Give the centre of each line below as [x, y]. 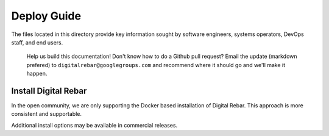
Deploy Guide [46, 16]
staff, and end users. [37, 42]
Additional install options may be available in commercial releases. [94, 125]
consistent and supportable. [47, 114]
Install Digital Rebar [49, 91]
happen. [37, 74]
